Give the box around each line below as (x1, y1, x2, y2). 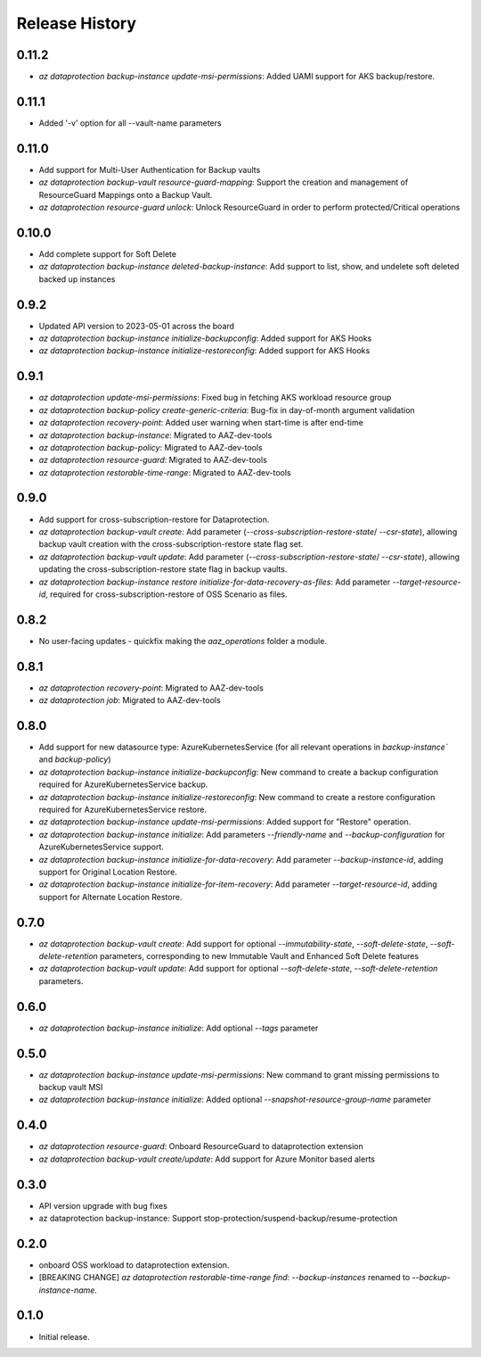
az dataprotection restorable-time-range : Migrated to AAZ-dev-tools (38, 467, 291, 477)
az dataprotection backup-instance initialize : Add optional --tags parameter (38, 1022, 319, 1033)
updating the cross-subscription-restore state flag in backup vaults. (38, 564, 288, 575)
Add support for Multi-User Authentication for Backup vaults (38, 164, 261, 175)
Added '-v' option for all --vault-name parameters (38, 117, 222, 128)
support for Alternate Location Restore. (38, 891, 183, 902)
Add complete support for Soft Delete (38, 248, 177, 259)
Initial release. (38, 1331, 90, 1342)
